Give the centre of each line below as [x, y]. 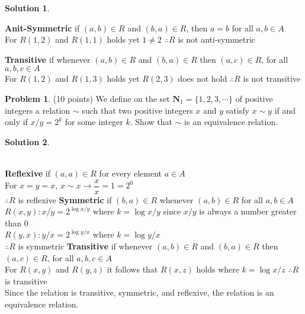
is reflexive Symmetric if [65, 199]
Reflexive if [28, 173]
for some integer [94, 122]
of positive [254, 98]
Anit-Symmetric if [42, 28]
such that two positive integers [137, 110]
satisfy [237, 110]
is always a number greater [248, 211]
